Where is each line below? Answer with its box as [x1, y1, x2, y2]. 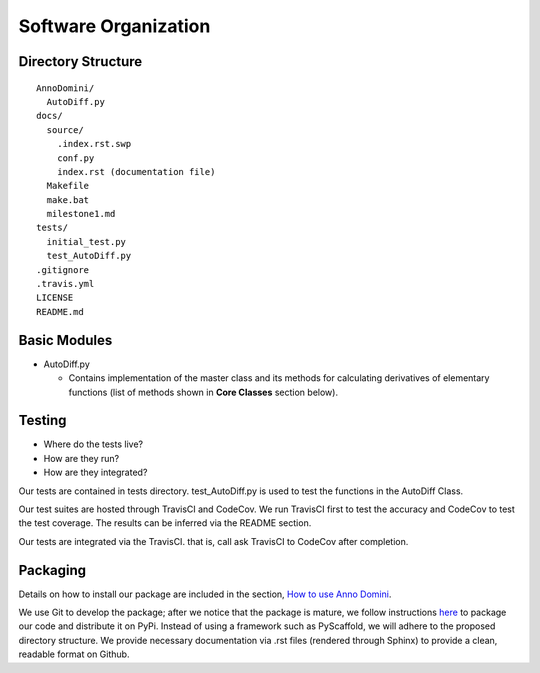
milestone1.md [46, 208, 116, 220]
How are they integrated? [43, 466, 148, 479]
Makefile [46, 180, 90, 192]
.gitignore [36, 264, 90, 275]
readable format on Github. [18, 648, 130, 660]
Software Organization [18, 15, 211, 37]
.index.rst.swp [56, 138, 132, 150]
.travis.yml [36, 278, 95, 290]
